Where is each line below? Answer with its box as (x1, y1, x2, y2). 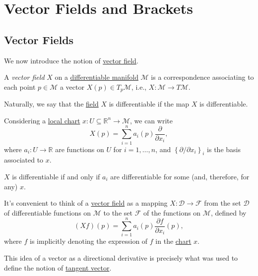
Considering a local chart (4, 115, 80, 125)
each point (4, 81, 36, 92)
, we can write (130, 115, 173, 125)
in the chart (155, 236, 192, 246)
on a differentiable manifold (55, 72, 138, 82)
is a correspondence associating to (151, 72, 254, 82)
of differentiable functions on (4, 207, 91, 218)
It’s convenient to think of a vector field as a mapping (4, 198, 168, 208)
